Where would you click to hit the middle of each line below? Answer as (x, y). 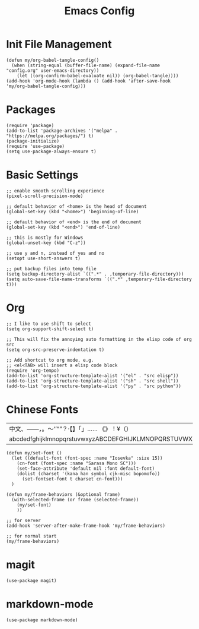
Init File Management (59, 44)
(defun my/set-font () (34, 453)
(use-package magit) (32, 580)
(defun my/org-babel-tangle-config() (53, 60)
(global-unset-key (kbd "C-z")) (46, 243)
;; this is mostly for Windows (45, 238)
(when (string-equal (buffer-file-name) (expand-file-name (86, 65)
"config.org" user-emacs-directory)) (53, 70)
